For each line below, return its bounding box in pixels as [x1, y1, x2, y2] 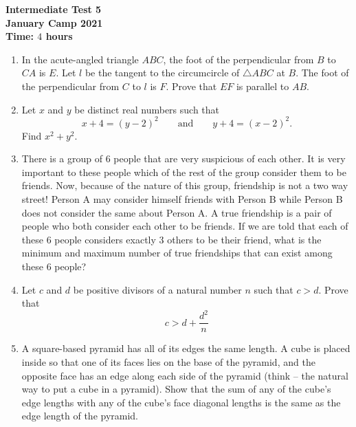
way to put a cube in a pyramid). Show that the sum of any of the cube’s [21, 382, 331, 396]
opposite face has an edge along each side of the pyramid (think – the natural [21, 368, 348, 382]
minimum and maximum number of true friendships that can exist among [21, 245, 333, 260]
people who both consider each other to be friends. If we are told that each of [21, 219, 348, 233]
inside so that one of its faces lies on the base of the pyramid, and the [21, 354, 315, 369]
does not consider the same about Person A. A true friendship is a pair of [21, 205, 332, 219]
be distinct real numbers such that [74, 102, 220, 116]
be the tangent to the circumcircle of [85, 65, 240, 80]
